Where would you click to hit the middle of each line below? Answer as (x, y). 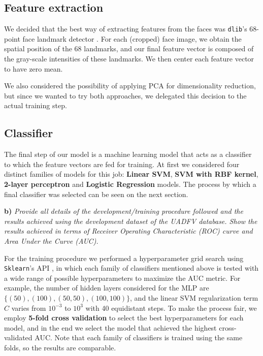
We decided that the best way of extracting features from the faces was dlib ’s (126, 29)
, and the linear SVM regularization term (194, 298)
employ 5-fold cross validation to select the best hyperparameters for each (124, 318)
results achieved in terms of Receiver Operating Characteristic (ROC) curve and (128, 231)
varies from (29, 308)
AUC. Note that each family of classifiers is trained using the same (139, 337)
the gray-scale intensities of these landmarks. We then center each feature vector (129, 59)
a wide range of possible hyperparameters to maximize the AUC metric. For (122, 278)
